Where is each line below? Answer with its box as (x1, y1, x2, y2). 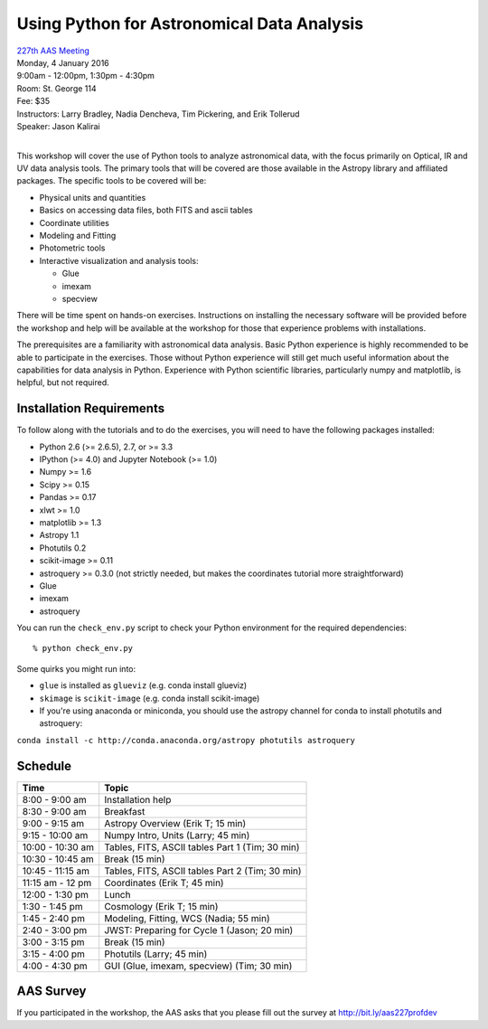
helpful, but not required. (16, 377, 110, 388)
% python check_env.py (33, 643, 134, 654)
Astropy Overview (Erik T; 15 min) (104, 817, 247, 829)
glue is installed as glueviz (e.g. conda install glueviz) (39, 680, 248, 691)
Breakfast (104, 805, 145, 817)
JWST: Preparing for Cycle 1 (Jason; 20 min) (104, 923, 294, 936)
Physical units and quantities (39, 192, 146, 203)
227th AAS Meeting (16, 45, 90, 56)
